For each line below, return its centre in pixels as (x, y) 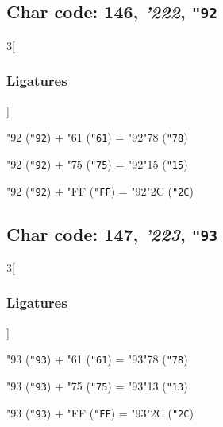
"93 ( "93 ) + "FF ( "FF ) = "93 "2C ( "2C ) (100, 412)
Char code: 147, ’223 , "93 (112, 233)
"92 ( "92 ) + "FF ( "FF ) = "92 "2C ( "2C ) (100, 190)
